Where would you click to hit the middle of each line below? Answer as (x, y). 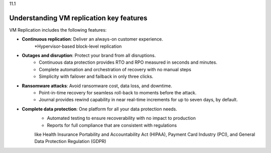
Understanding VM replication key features (78, 18)
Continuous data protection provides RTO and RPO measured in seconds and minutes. (128, 62)
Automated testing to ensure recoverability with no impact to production (121, 118)
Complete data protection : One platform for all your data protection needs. (100, 109)
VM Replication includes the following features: (58, 30)
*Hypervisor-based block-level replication (78, 46)
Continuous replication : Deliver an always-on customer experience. (92, 39)
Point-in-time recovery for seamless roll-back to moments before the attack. (118, 93)
